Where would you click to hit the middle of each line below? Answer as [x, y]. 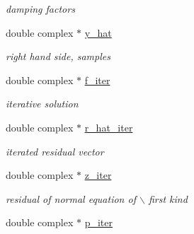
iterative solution [42, 104]
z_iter [98, 175]
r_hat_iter [109, 127]
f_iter [97, 80]
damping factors [40, 8]
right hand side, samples [58, 56]
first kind [168, 198]
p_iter [98, 222]
